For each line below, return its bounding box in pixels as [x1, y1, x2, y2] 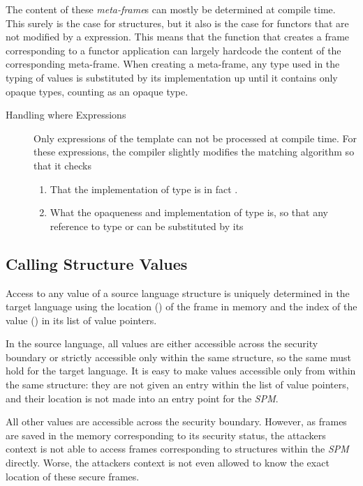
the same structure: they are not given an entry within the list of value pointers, [6, 377, 349, 392]
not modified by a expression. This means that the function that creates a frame [6, 29, 350, 44]
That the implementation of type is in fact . [50, 181, 238, 196]
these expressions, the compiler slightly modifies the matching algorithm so [34, 144, 355, 159]
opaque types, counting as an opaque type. [6, 84, 188, 98]
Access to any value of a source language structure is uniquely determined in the [6, 285, 350, 300]
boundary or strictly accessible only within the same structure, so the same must [6, 349, 352, 364]
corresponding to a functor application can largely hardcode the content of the [6, 43, 341, 57]
